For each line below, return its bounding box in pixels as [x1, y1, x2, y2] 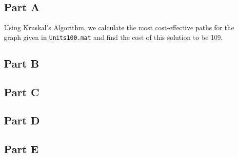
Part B [4, 55, 40, 70]
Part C [4, 84, 40, 99]
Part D [4, 113, 40, 128]
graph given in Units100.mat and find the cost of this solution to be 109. [4, 32, 223, 42]
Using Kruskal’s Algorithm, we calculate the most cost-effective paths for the [4, 22, 234, 33]
